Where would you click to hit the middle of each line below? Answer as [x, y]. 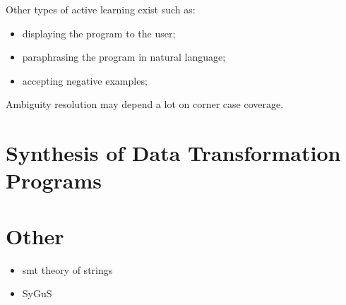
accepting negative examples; [85, 80]
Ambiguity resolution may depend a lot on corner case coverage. [145, 104]
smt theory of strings [67, 269]
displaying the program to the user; [99, 33]
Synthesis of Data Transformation [173, 153]
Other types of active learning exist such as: [101, 9]
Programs [54, 180]
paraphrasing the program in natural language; [124, 57]
